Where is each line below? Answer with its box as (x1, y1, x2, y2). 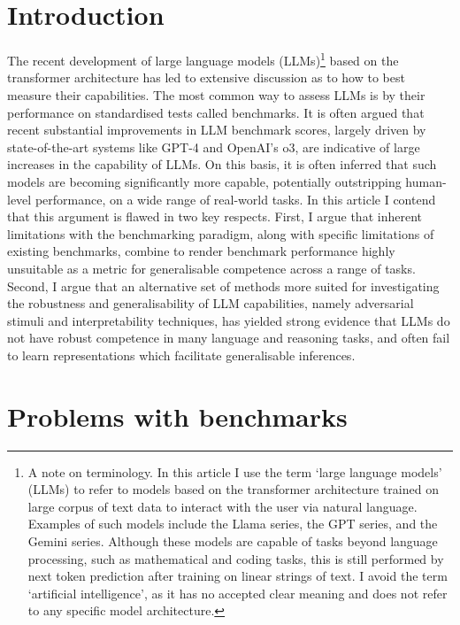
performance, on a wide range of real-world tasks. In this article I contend (34, 189, 436, 208)
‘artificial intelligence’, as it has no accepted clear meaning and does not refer (27, 583, 448, 602)
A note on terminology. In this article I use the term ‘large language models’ (27, 462, 442, 481)
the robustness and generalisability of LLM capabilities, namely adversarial (7, 294, 414, 312)
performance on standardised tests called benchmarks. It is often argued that (7, 103, 425, 121)
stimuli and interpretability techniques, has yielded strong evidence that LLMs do (7, 311, 450, 329)
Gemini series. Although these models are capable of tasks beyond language (27, 531, 438, 550)
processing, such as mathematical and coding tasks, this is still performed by (27, 549, 444, 567)
